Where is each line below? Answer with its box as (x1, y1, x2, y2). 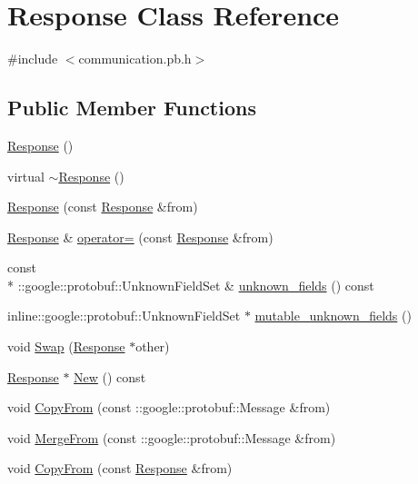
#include (7, 49, 58, 68)
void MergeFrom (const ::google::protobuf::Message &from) (7, 428, 336, 447)
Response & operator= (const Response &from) (7, 227, 274, 246)
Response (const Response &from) (7, 197, 198, 216)
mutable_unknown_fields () (254, 306, 412, 325)
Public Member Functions (7, 94, 256, 122)
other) (135, 337, 170, 356)
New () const (74, 367, 146, 386)
